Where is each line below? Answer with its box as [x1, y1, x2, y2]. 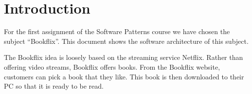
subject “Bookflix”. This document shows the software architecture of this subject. [4, 36, 249, 46]
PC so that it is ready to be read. [4, 81, 104, 91]
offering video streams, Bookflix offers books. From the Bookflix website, [4, 61, 220, 72]
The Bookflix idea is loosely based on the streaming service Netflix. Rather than [4, 52, 243, 62]
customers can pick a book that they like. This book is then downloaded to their [4, 71, 244, 81]
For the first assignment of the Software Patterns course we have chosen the [4, 26, 230, 37]
